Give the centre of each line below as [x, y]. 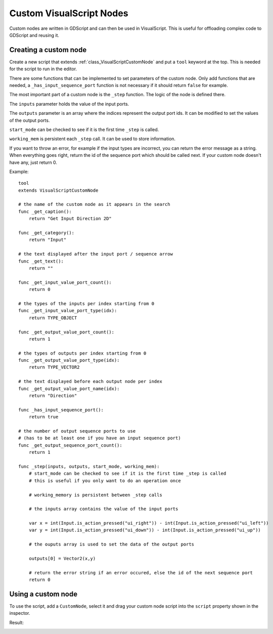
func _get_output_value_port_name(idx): [69, 389]
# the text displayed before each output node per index [90, 382]
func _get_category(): [47, 233]
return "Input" [48, 240]
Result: [16, 622]
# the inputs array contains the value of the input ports [103, 509]
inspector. [20, 613]
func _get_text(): [41, 261]
